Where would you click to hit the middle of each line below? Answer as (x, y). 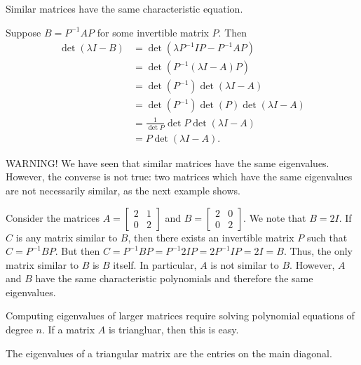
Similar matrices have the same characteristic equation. (124, 8)
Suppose (23, 32)
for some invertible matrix (153, 32)
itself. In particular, (155, 264)
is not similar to (245, 264)
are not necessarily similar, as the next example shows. (123, 190)
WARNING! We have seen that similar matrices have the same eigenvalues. (168, 162)
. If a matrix (69, 330)
